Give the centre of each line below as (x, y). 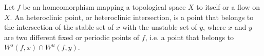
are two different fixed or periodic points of (72, 37)
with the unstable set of (160, 27)
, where (214, 27)
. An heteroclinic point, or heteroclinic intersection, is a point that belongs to (132, 17)
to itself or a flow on (228, 7)
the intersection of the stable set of (59, 27)
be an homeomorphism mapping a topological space (104, 7)
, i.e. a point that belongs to (190, 37)
